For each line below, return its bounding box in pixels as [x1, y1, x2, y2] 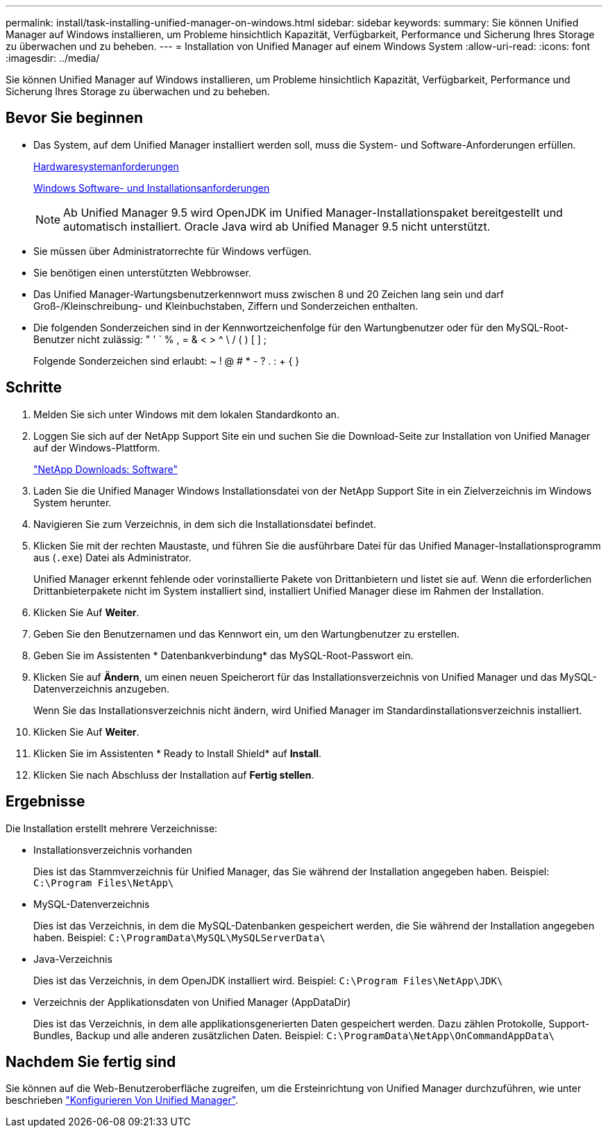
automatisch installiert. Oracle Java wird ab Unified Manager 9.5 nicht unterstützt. [63, 219, 491, 233]
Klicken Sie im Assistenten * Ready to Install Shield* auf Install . [33, 747, 322, 759]
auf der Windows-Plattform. [33, 441, 160, 454]
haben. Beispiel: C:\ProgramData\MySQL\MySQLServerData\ [33, 931, 326, 943]
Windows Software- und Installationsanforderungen [33, 181, 270, 194]
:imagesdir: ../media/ [6, 52, 100, 64]
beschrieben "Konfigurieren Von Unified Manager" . [6, 1094, 239, 1107]
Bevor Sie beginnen [6, 109, 144, 127]
